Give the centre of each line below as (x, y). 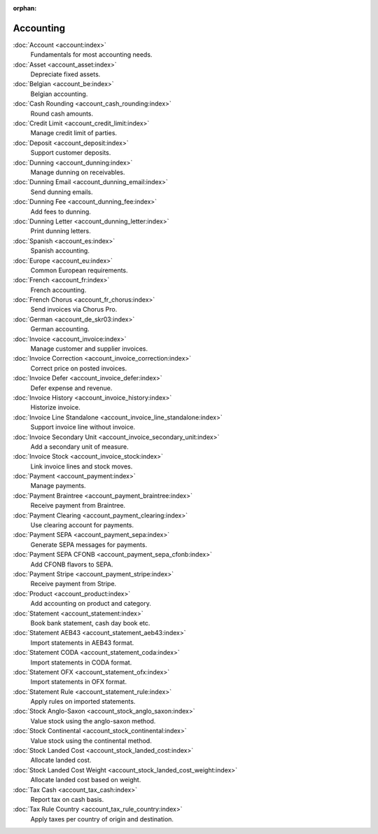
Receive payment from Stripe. (73, 584)
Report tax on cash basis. (67, 799)
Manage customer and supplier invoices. (89, 349)
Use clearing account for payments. (82, 525)
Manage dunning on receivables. (78, 172)
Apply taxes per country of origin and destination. (102, 819)
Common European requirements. (79, 270)
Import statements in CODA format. (81, 662)
